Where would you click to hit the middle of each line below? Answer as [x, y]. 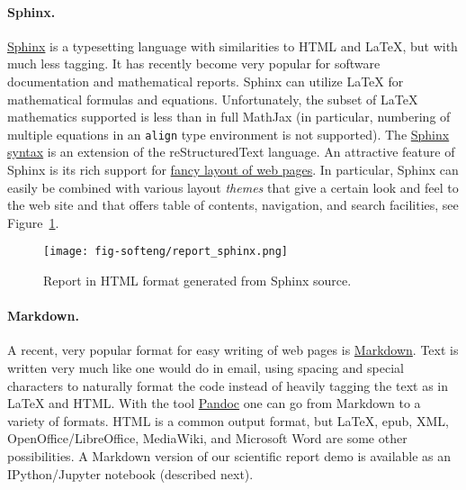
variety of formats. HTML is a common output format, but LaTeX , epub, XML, [228, 420]
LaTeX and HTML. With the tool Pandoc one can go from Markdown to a [214, 403]
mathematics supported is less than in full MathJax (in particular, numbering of [229, 117]
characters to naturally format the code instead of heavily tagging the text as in [228, 385]
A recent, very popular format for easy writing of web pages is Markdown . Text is [233, 350]
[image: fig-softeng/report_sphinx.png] [166, 252]
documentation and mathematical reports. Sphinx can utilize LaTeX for [206, 81]
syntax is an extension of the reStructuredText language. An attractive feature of [231, 152]
